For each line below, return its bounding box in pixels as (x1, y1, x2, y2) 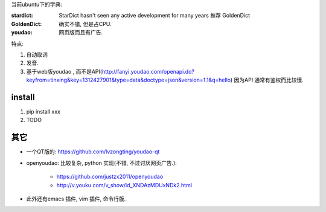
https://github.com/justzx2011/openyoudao (56, 173, 164, 181)
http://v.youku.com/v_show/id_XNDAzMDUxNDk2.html (56, 181, 193, 188)
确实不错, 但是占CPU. (59, 20, 112, 27)
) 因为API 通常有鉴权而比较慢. (230, 76, 304, 84)
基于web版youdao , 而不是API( (26, 68, 103, 75)
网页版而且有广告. (59, 29, 103, 36)
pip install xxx (26, 108, 60, 115)
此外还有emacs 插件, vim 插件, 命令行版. (26, 195, 126, 202)
